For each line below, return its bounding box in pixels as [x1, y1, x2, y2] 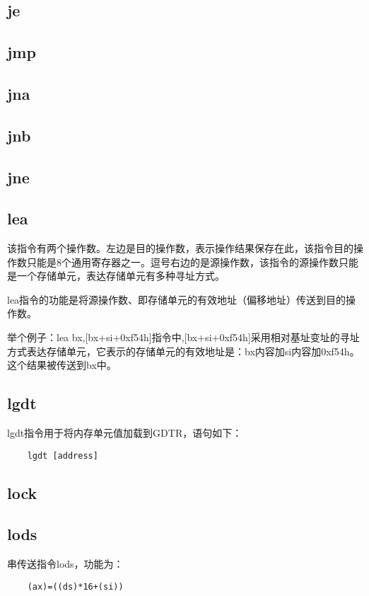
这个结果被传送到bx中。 [7, 357, 117, 372]
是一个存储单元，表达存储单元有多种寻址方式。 [7, 268, 225, 283]
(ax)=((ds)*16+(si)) [27, 581, 124, 592]
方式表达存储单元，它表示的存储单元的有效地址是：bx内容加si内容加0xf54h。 [7, 343, 360, 358]
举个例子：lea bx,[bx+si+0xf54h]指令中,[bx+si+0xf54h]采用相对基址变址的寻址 [7, 330, 360, 345]
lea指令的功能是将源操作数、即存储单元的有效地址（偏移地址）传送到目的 [7, 292, 346, 306]
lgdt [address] [27, 450, 98, 461]
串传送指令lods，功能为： [7, 556, 124, 571]
